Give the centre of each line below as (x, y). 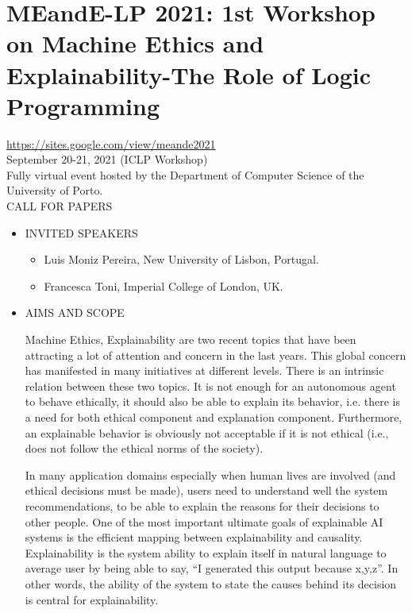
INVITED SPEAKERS (81, 232)
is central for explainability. (92, 599)
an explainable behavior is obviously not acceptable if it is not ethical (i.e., (207, 432)
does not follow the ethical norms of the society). (144, 448)
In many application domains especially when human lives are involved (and (210, 474)
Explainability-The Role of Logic (189, 74)
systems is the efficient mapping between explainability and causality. (194, 537)
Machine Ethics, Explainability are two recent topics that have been (191, 339)
